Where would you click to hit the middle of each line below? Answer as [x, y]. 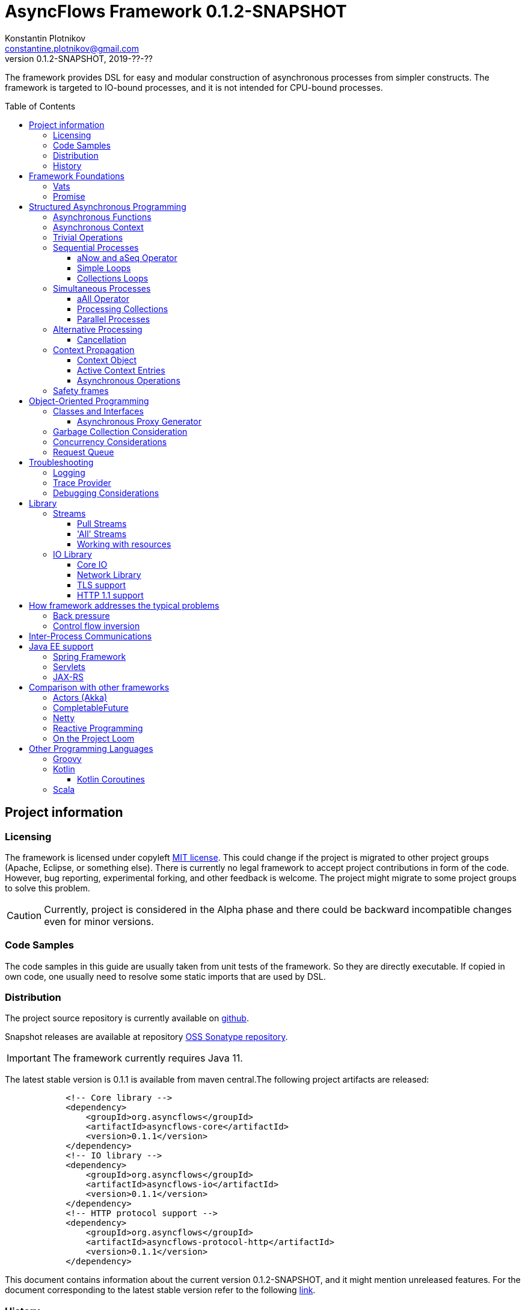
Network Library [109, 574]
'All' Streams [102, 534]
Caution [24, 915]
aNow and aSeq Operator [127, 257]
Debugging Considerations [106, 493]
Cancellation [102, 339]
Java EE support [61, 646]
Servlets [69, 666]
